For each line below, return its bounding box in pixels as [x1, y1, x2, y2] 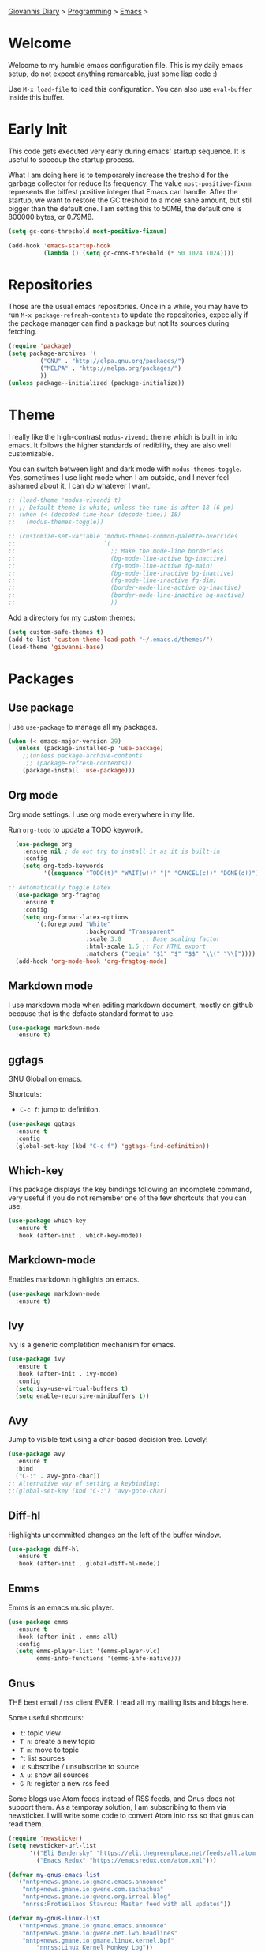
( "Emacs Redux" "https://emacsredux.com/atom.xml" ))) [36, 1856, 217, 1864]
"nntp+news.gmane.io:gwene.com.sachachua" [22, 1886, 164, 1893]
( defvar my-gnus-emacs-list [8, 1871, 101, 1878]
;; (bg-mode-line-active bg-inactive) [8, 554, 227, 562]
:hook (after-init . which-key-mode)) [15, 1232, 144, 1240]
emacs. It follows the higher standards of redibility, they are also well [8, 440, 231, 450]
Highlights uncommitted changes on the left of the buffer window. [8, 1530, 222, 1539]
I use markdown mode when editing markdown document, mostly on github [8, 1000, 254, 1010]
